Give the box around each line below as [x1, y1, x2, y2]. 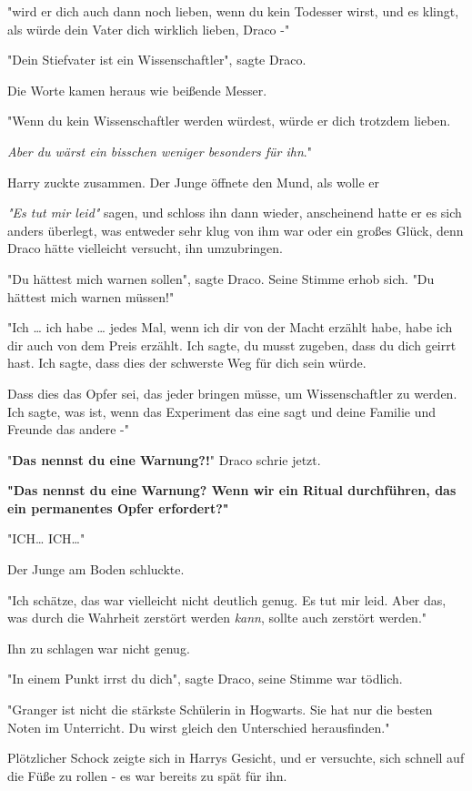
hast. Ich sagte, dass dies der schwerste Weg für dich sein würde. [7, 353, 367, 372]
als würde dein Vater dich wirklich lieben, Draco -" [7, 19, 290, 38]
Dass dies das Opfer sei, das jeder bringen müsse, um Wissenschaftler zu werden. [7, 383, 457, 402]
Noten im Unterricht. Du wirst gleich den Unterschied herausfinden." [7, 717, 390, 736]
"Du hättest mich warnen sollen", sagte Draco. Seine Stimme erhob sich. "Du [7, 269, 435, 288]
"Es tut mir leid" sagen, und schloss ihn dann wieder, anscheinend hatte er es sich [7, 203, 462, 222]
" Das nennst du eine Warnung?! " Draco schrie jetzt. [7, 450, 321, 469]
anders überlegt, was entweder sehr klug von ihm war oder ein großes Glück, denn [7, 220, 464, 239]
